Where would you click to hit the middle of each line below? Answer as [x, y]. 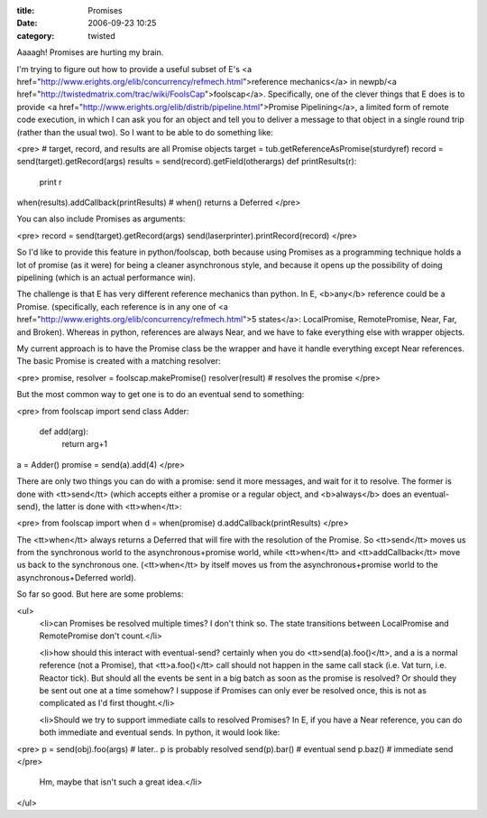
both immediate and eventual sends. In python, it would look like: [160, 732]
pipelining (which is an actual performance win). [106, 278]
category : [36, 35]
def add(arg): [64, 431]
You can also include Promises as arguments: [101, 219]
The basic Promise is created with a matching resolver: [119, 361]
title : [26, 10]
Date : [27, 23]
